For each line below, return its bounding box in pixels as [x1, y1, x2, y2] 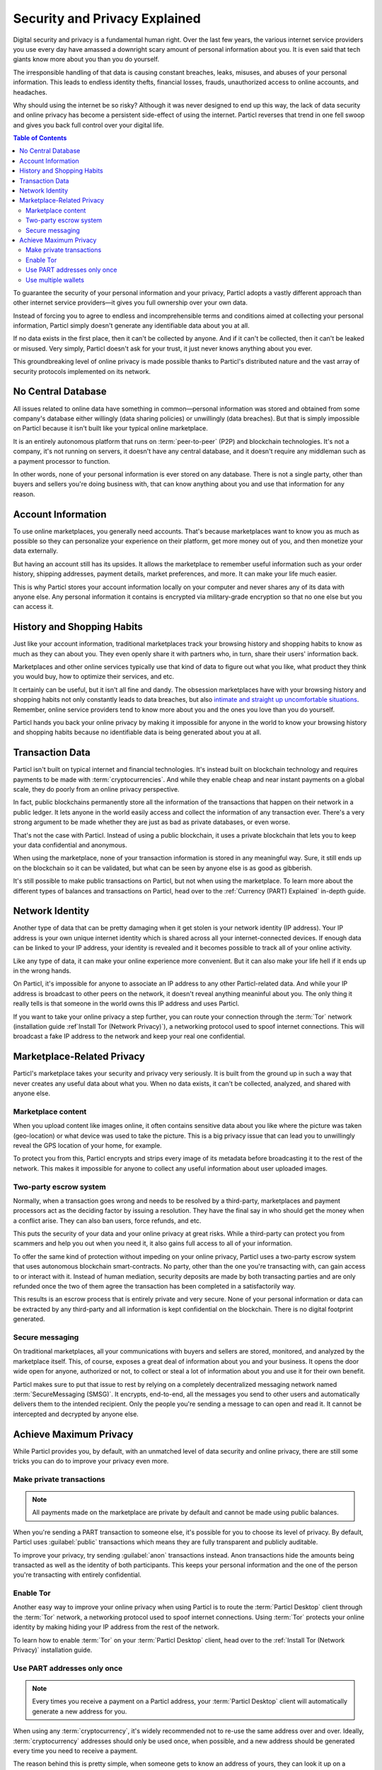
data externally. [13, 547, 59, 555]
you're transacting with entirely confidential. [13, 1570, 141, 1579]
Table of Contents [13, 134, 67, 142]
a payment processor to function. [13, 457, 110, 465]
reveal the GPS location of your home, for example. [13, 1141, 162, 1150]
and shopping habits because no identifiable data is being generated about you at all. [13, 728, 262, 736]
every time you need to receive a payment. [13, 1746, 138, 1755]
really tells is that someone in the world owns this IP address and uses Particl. [13, 999, 240, 1008]
